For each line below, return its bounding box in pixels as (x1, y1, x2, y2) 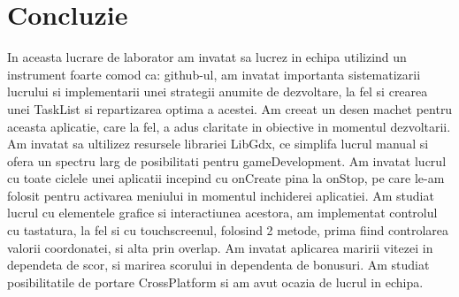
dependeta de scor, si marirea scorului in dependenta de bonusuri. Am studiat (7, 255, 430, 274)
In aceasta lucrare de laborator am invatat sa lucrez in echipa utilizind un (7, 48, 407, 66)
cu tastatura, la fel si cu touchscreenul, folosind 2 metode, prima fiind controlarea (7, 221, 449, 240)
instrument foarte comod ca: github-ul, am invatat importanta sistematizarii (7, 65, 421, 83)
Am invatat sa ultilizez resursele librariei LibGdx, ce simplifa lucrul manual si (7, 134, 429, 153)
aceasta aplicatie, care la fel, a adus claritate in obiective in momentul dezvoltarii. (7, 117, 451, 135)
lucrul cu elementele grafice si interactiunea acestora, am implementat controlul (7, 203, 438, 222)
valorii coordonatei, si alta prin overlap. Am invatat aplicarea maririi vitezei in (7, 238, 433, 256)
